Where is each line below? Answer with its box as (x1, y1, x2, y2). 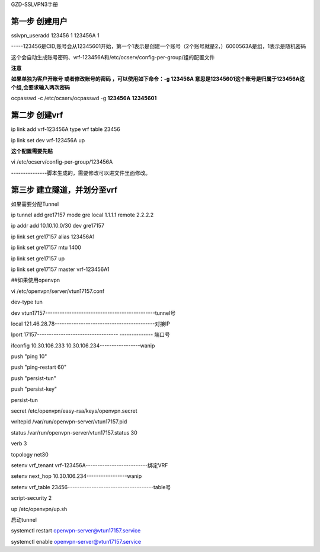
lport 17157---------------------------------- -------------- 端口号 (11, 331, 170, 338)
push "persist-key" (11, 385, 57, 393)
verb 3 (11, 440, 27, 447)
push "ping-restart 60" (11, 363, 67, 371)
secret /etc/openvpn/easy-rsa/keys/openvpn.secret (11, 407, 137, 414)
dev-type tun (11, 298, 43, 305)
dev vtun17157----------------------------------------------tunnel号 (11, 309, 176, 317)
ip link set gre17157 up (11, 255, 65, 262)
